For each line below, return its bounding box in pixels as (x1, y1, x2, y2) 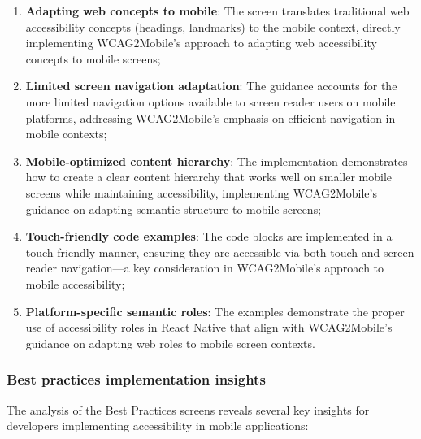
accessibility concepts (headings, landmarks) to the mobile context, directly (25, 18, 401, 35)
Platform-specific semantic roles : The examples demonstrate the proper (25, 302, 405, 319)
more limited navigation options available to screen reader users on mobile (25, 93, 396, 110)
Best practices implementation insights (7, 369, 266, 389)
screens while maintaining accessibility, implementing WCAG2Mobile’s (25, 184, 377, 201)
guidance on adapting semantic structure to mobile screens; (25, 200, 322, 217)
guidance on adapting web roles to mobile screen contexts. (25, 334, 315, 351)
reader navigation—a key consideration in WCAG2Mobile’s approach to (25, 259, 384, 276)
